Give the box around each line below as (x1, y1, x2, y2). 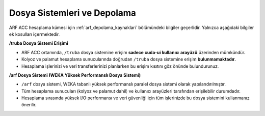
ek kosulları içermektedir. (9, 31, 60, 37)
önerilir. (21, 102, 37, 108)
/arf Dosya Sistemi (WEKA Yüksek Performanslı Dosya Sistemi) (9, 72, 141, 78)
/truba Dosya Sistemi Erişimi (9, 40, 68, 46)
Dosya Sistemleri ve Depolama (9, 7, 136, 18)
